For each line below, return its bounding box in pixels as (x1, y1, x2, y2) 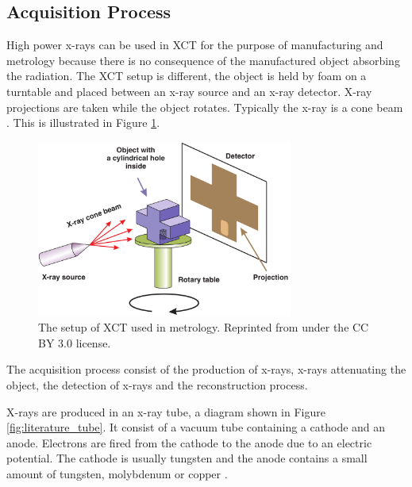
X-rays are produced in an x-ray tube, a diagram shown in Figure (6, 403, 325, 420)
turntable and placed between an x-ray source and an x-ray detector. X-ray (6, 82, 372, 99)
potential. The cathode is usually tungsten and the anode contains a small (6, 450, 368, 466)
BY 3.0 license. (38, 334, 111, 351)
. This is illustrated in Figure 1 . (6, 114, 160, 131)
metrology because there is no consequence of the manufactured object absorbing (6, 52, 400, 68)
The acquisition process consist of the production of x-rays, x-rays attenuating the (6, 361, 406, 378)
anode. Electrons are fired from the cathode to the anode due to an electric (6, 434, 372, 451)
